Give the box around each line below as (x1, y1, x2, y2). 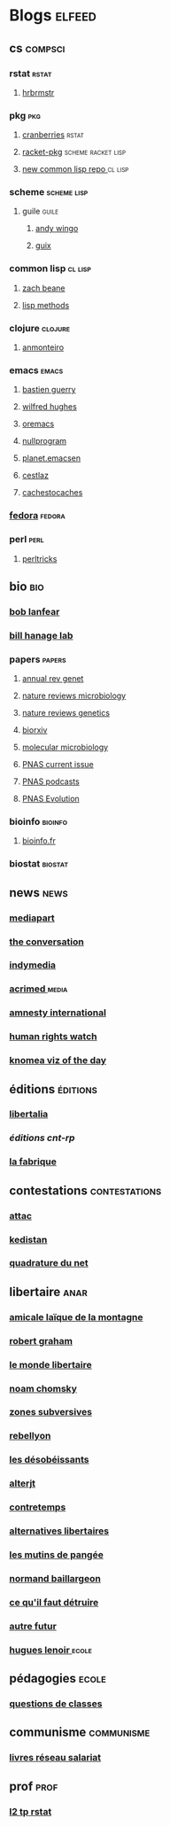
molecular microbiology (21, 742, 109, 753)
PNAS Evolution (21, 794, 80, 804)
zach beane (21, 283, 66, 293)
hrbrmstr (21, 87, 55, 97)
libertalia (9, 1108, 49, 1121)
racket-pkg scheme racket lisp (21, 147, 127, 158)
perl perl (9, 533, 44, 546)
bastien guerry (21, 385, 76, 395)
